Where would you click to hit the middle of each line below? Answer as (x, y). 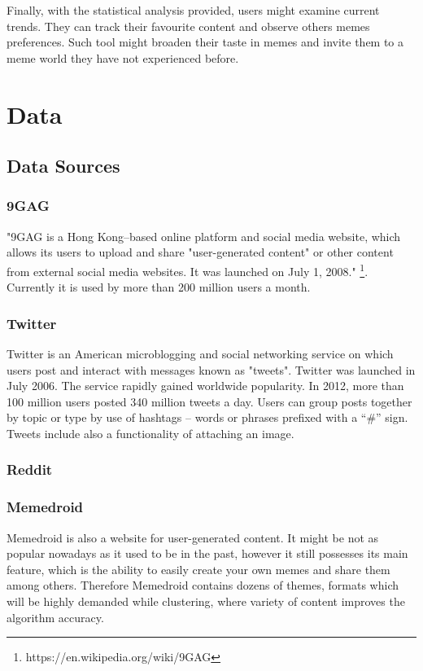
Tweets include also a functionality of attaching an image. (150, 433)
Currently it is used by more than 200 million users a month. (159, 287)
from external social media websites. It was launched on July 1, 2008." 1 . (188, 270)
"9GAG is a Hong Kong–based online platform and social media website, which (204, 236)
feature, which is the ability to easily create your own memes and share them (198, 569)
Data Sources (63, 166)
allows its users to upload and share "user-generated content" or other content (200, 252)
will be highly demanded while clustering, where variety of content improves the (206, 601)
